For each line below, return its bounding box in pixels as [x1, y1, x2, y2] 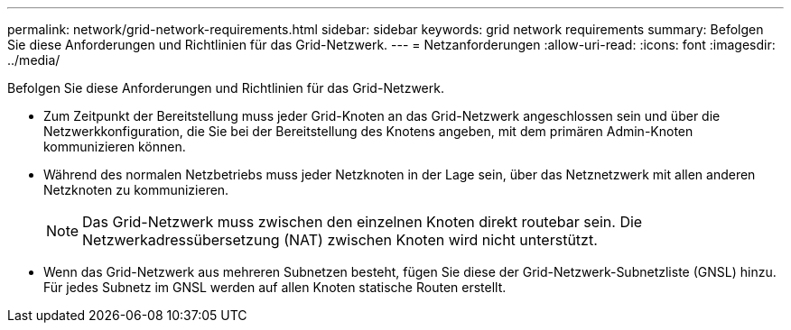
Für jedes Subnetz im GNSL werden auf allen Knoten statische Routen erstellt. [43, 280, 507, 295]
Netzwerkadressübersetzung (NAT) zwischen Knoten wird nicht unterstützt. [82, 231, 598, 249]
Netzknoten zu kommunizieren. [43, 182, 229, 197]
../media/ [7, 52, 60, 68]
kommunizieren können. [43, 139, 186, 154]
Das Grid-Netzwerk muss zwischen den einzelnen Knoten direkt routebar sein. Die [82, 213, 643, 231]
